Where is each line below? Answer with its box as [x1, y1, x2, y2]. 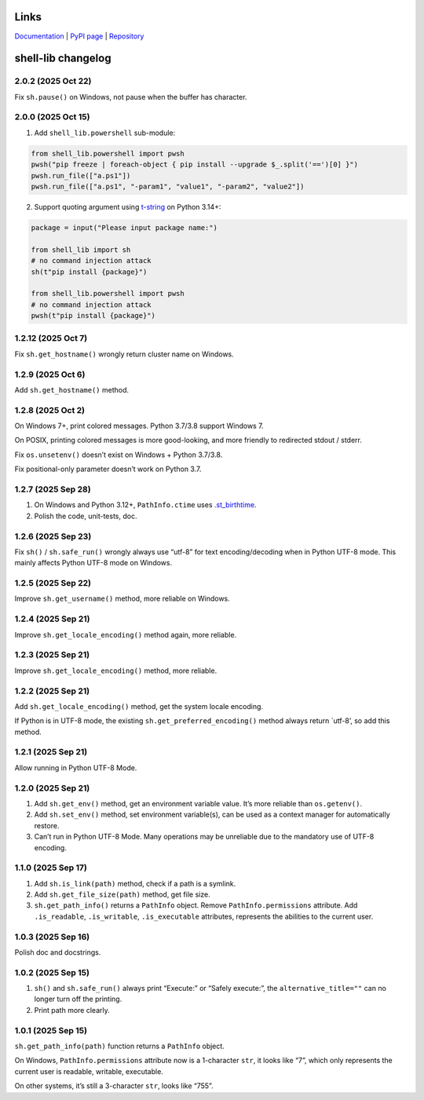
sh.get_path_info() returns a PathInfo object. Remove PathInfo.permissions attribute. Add [34, 901, 358, 910]
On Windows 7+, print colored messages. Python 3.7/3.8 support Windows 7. [14, 421, 264, 431]
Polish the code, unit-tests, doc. [34, 511, 137, 521]
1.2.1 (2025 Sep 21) [14, 747, 88, 758]
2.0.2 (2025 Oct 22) [14, 75, 92, 86]
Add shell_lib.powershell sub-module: [34, 128, 176, 137]
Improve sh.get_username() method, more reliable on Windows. [14, 594, 231, 604]
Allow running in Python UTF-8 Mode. [14, 762, 137, 773]
